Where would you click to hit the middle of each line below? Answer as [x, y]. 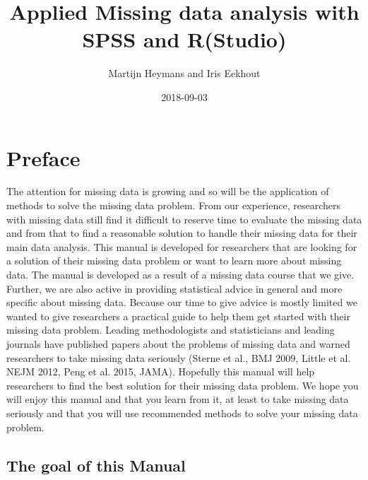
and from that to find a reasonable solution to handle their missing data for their [182, 233]
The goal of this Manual [96, 465]
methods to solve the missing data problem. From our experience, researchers [174, 205]
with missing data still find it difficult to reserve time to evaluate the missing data [184, 219]
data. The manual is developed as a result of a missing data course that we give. [180, 274]
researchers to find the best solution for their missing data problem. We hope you [183, 385]
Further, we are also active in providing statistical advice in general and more [174, 288]
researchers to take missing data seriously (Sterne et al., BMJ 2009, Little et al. [179, 357]
